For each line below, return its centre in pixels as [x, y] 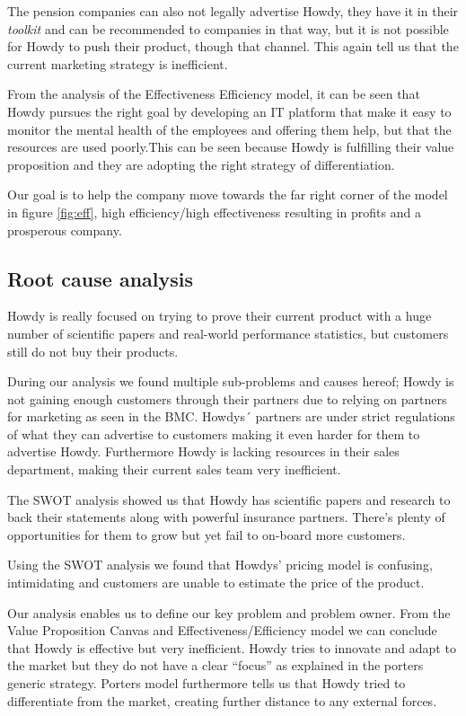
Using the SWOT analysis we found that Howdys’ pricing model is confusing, [220, 565]
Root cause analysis [101, 278]
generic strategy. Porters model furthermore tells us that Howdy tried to [207, 683]
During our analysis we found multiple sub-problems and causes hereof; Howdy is [231, 381]
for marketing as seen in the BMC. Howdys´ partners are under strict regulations [231, 416]
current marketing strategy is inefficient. [118, 63]
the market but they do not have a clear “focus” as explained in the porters [215, 665]
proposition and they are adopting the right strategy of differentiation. [201, 164]
